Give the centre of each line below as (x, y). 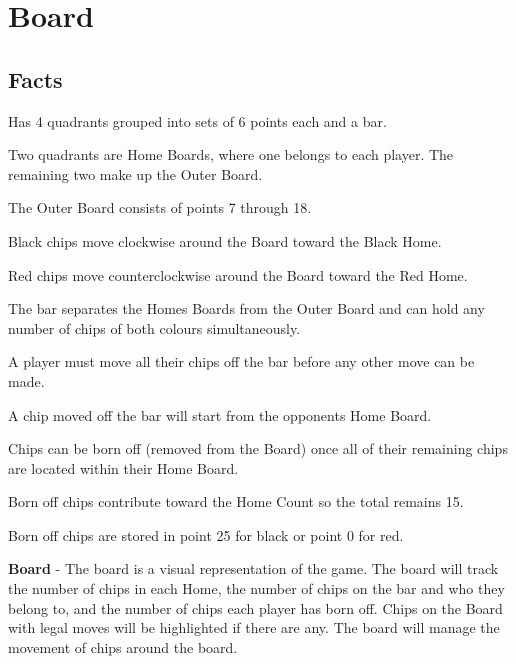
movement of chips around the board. (123, 646)
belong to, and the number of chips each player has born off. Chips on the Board (255, 607)
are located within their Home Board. (123, 467)
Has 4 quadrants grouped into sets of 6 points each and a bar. (197, 120)
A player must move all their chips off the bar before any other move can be (241, 361)
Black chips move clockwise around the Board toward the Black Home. (225, 240)
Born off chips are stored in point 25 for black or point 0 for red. (206, 534)
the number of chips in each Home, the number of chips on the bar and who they (256, 588)
